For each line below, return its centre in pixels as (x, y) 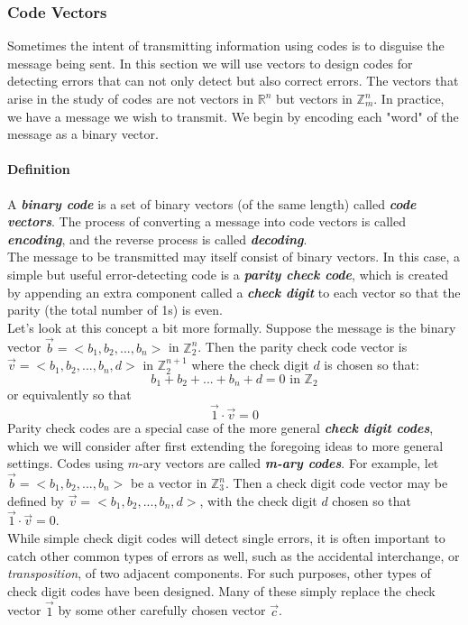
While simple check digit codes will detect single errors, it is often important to (226, 538)
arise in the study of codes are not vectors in (131, 98)
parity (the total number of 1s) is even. (115, 310)
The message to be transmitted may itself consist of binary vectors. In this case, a (234, 257)
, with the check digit (258, 500)
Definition (39, 169)
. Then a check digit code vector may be (337, 483)
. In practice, (409, 98)
